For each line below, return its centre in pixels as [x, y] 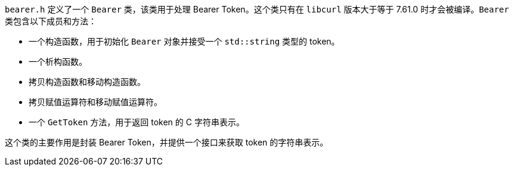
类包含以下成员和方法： [51, 21]
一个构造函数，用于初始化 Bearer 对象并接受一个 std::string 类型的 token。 [184, 41]
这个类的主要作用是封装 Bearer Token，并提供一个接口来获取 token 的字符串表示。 [167, 142]
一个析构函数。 [58, 61]
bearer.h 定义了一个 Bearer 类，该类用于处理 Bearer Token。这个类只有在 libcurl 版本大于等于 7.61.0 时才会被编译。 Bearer [257, 9]
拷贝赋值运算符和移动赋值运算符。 [95, 102]
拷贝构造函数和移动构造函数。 [87, 82]
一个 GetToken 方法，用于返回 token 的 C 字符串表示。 [137, 122]
